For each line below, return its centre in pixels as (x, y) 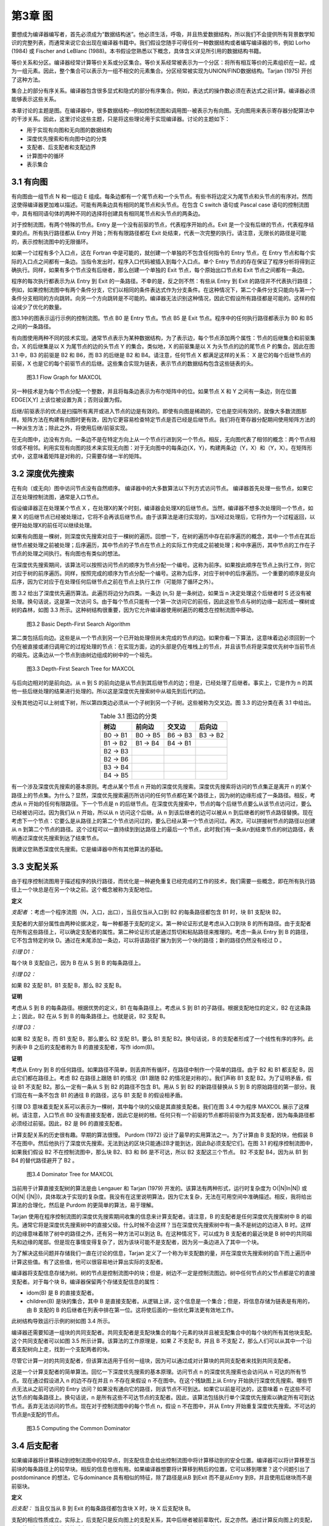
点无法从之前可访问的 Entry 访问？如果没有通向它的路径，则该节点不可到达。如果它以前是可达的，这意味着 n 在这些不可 (161, 1389)
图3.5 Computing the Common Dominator (79, 1428)
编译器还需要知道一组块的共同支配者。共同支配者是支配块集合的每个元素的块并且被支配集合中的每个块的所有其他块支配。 (163, 1332)
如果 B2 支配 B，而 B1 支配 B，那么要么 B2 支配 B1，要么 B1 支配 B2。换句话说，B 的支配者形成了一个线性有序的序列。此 (162, 1038)
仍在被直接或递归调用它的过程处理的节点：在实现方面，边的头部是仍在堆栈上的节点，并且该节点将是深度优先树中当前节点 (163, 646)
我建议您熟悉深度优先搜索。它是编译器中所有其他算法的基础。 (89, 849)
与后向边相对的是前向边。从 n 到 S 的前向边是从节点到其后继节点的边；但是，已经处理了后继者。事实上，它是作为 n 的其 (162, 682)
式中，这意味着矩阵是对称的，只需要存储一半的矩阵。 (78, 456)
